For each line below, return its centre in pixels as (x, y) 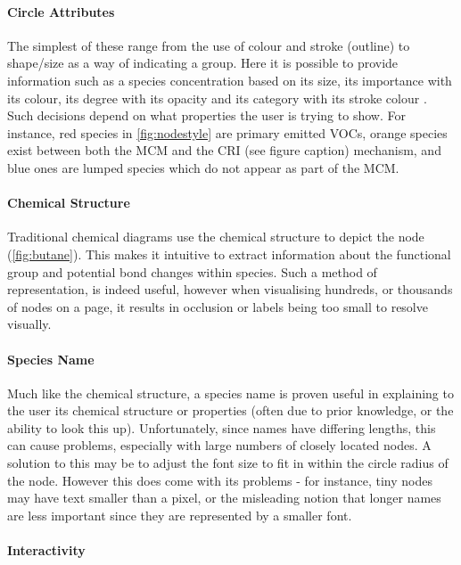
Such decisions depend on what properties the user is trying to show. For (206, 115)
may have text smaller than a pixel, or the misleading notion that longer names (224, 498)
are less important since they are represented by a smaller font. (180, 515)
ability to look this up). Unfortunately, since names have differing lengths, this (222, 427)
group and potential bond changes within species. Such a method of (192, 271)
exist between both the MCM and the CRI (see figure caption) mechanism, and (224, 150)
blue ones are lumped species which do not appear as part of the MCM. (203, 167)
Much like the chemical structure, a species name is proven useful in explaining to (230, 393)
